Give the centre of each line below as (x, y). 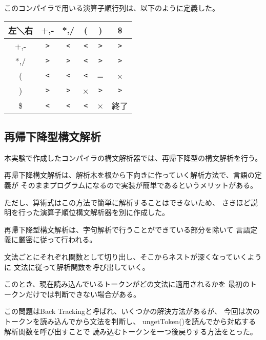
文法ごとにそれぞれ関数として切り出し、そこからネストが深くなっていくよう (133, 256)
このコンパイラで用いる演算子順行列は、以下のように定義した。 (112, 8)
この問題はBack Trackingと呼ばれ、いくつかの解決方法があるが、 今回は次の (132, 311)
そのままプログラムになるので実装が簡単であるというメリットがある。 (139, 185)
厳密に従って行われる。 (57, 239)
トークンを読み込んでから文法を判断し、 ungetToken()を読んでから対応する (130, 321)
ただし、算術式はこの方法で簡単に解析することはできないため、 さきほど (127, 202)
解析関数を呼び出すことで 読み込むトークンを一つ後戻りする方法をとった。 (131, 331)
